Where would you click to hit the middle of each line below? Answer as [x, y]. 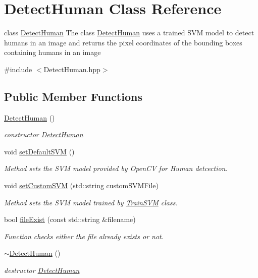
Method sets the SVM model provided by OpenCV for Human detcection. [116, 168]
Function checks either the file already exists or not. [84, 236]
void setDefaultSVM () [39, 151]
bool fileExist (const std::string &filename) [70, 219]
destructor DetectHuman [42, 270]
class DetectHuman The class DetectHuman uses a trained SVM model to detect [129, 33]
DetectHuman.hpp [72, 69]
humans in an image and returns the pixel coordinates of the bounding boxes [123, 42]
